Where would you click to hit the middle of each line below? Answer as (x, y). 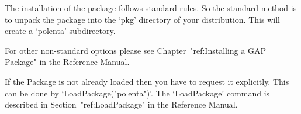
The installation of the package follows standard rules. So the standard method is (151, 8)
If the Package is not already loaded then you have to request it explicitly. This (147, 81)
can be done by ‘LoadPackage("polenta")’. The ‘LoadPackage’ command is (137, 93)
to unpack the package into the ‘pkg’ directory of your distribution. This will (142, 19)
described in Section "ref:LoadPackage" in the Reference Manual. (121, 104)
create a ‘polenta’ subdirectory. (60, 31)
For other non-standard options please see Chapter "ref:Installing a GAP (135, 50)
